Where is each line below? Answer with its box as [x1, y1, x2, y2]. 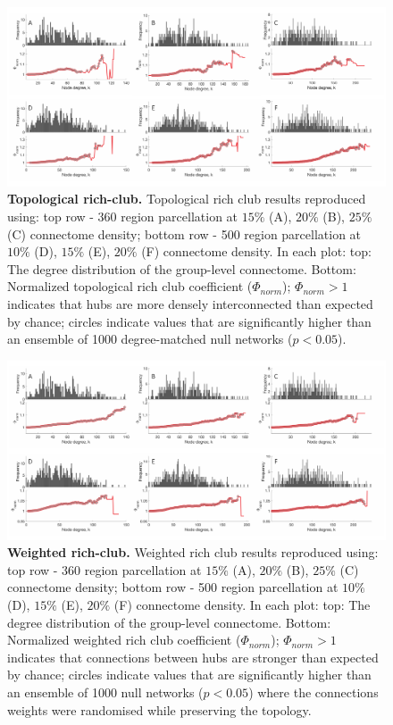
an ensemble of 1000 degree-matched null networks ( [7, 329, 293, 348]
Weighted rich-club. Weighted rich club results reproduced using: [7, 543, 379, 562]
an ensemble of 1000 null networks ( [7, 682, 204, 701]
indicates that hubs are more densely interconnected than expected [7, 294, 373, 312]
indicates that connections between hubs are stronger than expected [7, 647, 379, 666]
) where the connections [248, 682, 379, 701]
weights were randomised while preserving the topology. [7, 700, 312, 719]
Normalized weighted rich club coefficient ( [7, 630, 241, 649]
